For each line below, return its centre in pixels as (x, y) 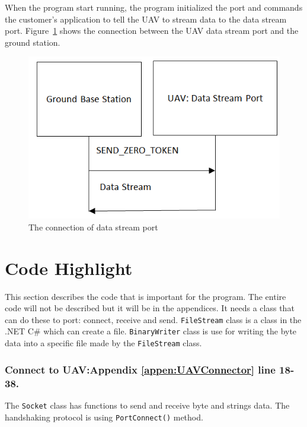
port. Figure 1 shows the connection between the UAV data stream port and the (152, 31)
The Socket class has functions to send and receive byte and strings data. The (147, 405)
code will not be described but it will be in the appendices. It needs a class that (150, 308)
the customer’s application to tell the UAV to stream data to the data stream (146, 19)
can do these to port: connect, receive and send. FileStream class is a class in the (153, 319)
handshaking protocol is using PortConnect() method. (104, 417)
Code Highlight (69, 268)
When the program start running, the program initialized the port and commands (154, 7)
